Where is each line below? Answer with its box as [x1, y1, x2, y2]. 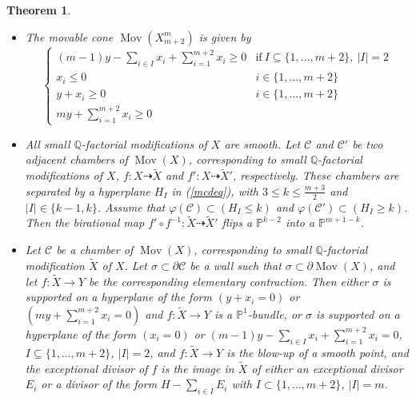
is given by [198, 28, 251, 45]
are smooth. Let [224, 135, 301, 152]
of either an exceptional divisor [251, 359, 403, 376]
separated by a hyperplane [25, 182, 150, 199]
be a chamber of [56, 241, 134, 258]
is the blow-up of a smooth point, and [226, 343, 409, 360]
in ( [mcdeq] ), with [171, 182, 259, 199]
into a [285, 214, 315, 231]
